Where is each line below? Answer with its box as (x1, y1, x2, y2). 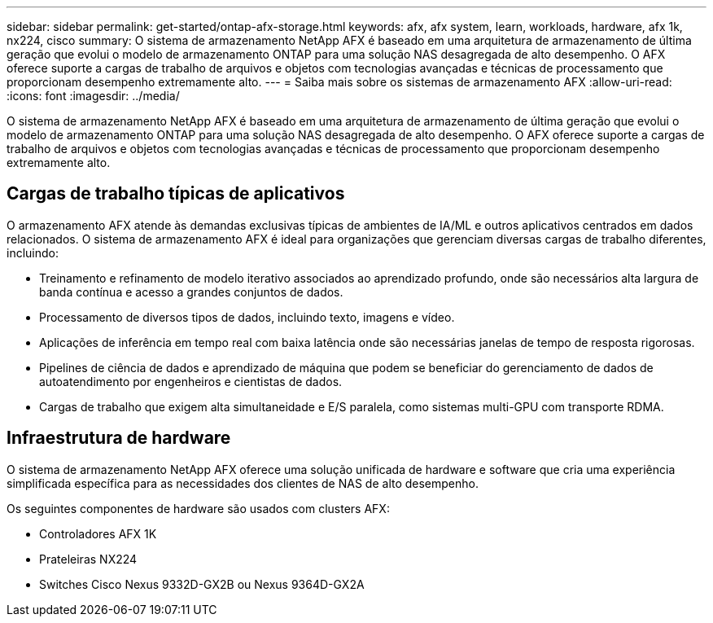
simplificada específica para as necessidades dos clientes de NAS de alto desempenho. (7, 476, 479, 490)
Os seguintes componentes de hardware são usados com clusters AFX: (7, 501, 390, 516)
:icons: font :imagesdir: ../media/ (7, 89, 180, 103)
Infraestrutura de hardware (7, 428, 231, 449)
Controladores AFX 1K (39, 526, 157, 541)
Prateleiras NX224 (39, 551, 138, 566)
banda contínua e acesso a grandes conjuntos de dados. (39, 284, 343, 299)
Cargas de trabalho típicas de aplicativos (7, 183, 345, 204)
